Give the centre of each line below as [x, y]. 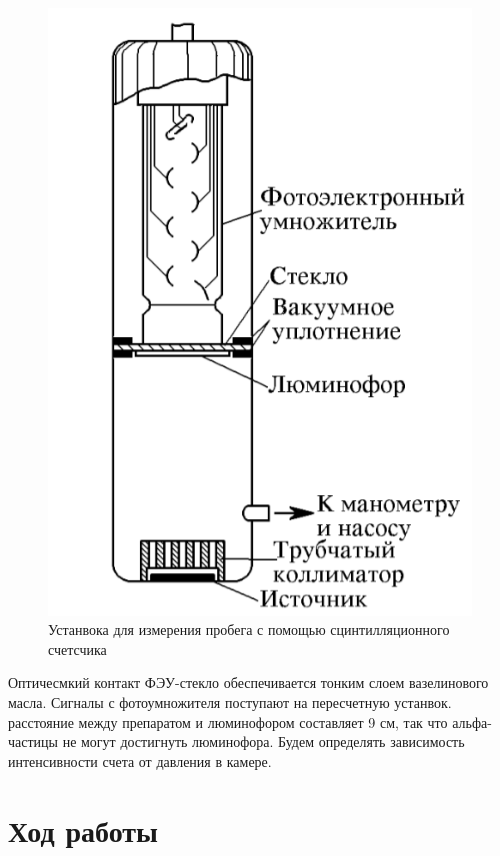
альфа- [472, 721]
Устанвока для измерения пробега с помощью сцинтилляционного [249, 629]
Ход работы [83, 829]
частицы [33, 741]
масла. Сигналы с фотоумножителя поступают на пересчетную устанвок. [230, 702]
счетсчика [77, 648]
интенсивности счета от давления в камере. [140, 760]
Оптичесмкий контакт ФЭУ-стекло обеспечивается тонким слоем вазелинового [248, 682]
